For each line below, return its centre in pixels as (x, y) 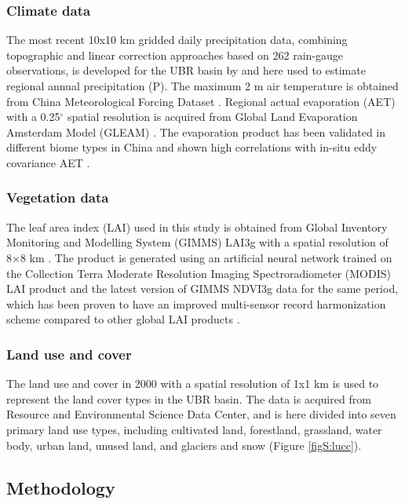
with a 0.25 (33, 117)
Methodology (61, 487)
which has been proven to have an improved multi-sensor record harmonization (196, 303)
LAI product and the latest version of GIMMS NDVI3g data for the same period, (202, 289)
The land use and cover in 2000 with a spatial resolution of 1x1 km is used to (193, 383)
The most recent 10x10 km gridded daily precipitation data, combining (177, 40)
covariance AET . (48, 162)
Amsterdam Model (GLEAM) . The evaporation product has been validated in (196, 131)
